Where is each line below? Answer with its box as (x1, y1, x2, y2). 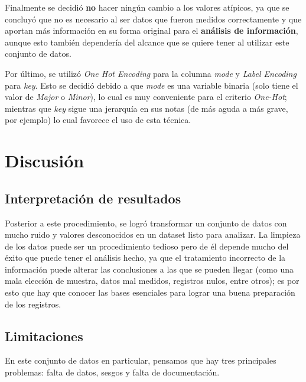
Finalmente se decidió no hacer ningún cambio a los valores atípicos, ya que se (5, 1, 289, 13)
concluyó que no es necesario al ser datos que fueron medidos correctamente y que (5, 12, 302, 25)
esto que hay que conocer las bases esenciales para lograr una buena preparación (5, 286, 295, 299)
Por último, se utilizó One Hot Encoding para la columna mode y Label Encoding (5, 67, 297, 79)
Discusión (5, 148, 84, 173)
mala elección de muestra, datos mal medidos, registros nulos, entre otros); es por (5, 274, 300, 287)
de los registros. (5, 297, 61, 310)
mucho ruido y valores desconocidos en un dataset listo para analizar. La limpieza (5, 228, 301, 241)
